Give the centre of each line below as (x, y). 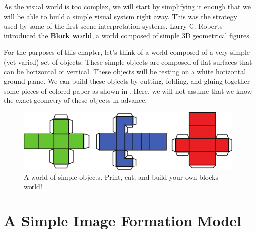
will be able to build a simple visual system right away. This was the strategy (121, 16)
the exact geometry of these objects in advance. (76, 100)
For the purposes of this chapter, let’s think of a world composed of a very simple (127, 52)
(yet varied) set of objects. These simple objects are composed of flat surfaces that (128, 61)
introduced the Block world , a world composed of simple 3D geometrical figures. (128, 35)
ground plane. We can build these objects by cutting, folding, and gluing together (127, 81)
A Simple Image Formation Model (123, 220)
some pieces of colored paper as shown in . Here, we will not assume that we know (128, 90)
